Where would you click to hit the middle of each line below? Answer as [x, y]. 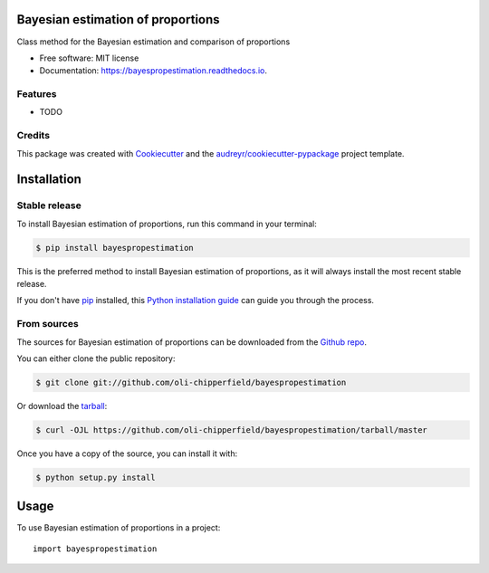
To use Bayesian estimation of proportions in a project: [119, 528]
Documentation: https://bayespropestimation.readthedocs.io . [153, 71]
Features [37, 94]
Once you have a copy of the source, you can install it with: [127, 454]
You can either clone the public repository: [96, 358]
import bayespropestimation [95, 549]
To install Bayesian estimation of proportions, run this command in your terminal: [167, 224]
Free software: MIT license [89, 58]
